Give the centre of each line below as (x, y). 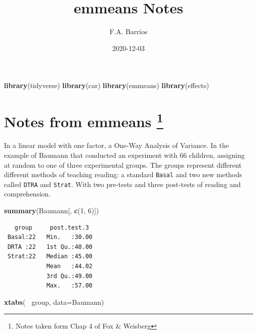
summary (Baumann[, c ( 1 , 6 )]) (51, 211)
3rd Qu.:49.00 (69, 276)
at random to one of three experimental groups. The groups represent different (123, 165)
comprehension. (27, 194)
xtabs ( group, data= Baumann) (54, 302)
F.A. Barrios (128, 31)
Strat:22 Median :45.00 (50, 257)
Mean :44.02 (69, 266)
